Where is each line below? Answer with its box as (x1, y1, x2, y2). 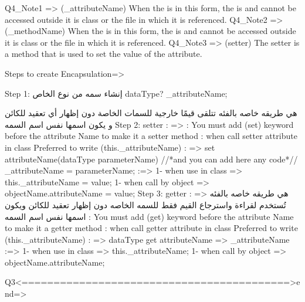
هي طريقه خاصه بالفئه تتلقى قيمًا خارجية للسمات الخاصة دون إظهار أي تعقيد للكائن (5, 107, 297, 119)
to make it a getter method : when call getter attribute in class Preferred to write (5, 222, 298, 234)
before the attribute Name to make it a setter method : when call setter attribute (5, 130, 297, 142)
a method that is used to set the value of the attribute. (5, 47, 202, 60)
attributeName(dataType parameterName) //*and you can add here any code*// (5, 152, 298, 165)
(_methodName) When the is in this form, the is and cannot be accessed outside (5, 25, 296, 37)
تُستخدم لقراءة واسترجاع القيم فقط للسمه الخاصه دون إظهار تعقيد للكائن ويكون (5, 198, 286, 211)
